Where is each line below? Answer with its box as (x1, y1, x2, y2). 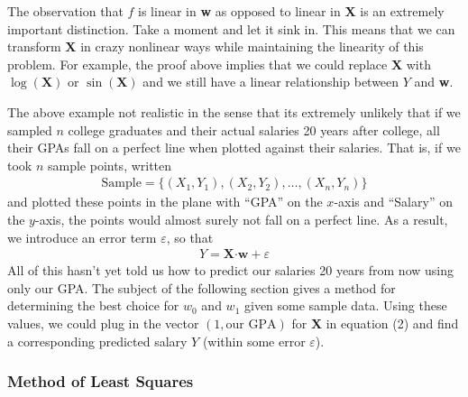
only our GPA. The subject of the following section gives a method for (7, 278, 396, 297)
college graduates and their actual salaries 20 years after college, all (68, 120, 440, 139)
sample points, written (47, 155, 172, 174)
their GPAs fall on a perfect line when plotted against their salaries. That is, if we (7, 138, 461, 157)
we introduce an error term (7, 227, 157, 246)
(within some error (202, 331, 306, 350)
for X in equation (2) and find (291, 313, 459, 332)
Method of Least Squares (7, 370, 194, 392)
